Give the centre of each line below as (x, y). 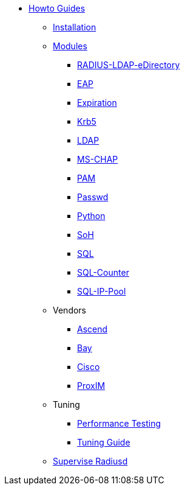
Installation (75, 27)
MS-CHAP (98, 159)
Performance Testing (119, 423)
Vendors (70, 310)
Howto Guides (57, 8)
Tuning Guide (104, 442)
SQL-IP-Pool (102, 291)
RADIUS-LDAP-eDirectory (129, 65)
